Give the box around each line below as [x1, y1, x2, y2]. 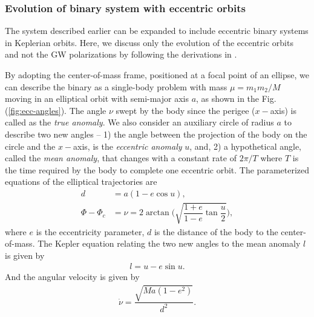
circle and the [5, 139, 56, 152]
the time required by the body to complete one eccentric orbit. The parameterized [5, 163, 310, 176]
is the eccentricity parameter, [36, 225, 145, 238]
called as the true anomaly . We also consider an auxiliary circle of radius [5, 116, 274, 128]
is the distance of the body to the [154, 225, 278, 238]
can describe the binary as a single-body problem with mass [5, 80, 227, 93]
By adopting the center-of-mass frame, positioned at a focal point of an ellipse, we [5, 68, 310, 81]
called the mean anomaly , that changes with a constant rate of [5, 152, 237, 164]
